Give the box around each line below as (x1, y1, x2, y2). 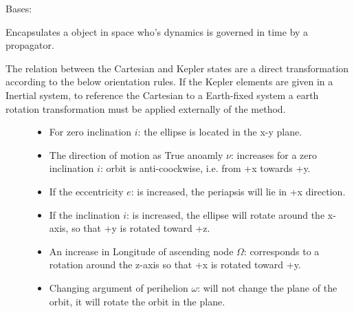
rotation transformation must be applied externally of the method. (5, 101, 286, 116)
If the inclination (49, 207, 120, 222)
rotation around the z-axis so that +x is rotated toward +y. (49, 257, 301, 272)
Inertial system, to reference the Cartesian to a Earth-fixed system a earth (5, 87, 319, 102)
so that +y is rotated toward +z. (71, 221, 210, 235)
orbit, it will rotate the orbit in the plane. (49, 294, 225, 308)
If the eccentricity (49, 184, 124, 198)
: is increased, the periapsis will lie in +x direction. (131, 184, 346, 198)
